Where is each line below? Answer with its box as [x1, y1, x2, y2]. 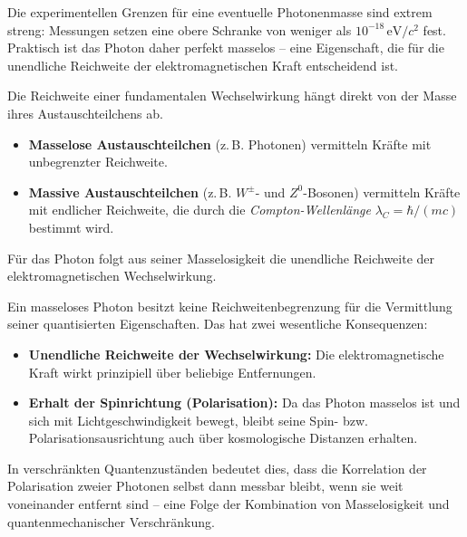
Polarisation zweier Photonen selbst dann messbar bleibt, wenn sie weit [7, 476, 404, 495]
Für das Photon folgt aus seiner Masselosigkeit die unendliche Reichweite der [7, 248, 435, 267]
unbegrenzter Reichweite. [28, 152, 168, 171]
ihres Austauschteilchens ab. [7, 103, 163, 122]
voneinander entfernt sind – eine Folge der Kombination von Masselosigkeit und [7, 494, 450, 513]
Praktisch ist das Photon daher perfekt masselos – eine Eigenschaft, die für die [7, 38, 444, 57]
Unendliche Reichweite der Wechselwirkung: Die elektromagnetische [28, 344, 444, 363]
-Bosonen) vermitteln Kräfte [303, 182, 461, 201]
